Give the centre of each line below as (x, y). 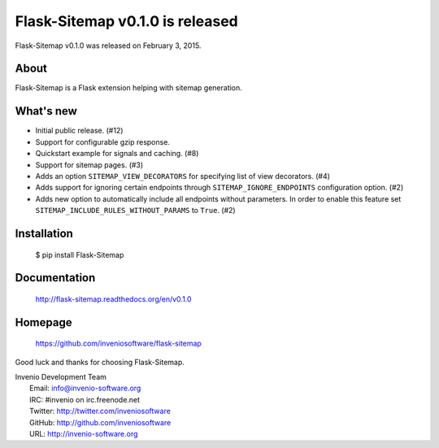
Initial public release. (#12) (79, 131)
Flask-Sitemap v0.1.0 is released (127, 21)
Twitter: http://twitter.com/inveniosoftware (100, 411)
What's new (46, 111)
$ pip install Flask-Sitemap (80, 254)
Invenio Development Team (61, 377)
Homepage (43, 322)
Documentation (55, 278)
